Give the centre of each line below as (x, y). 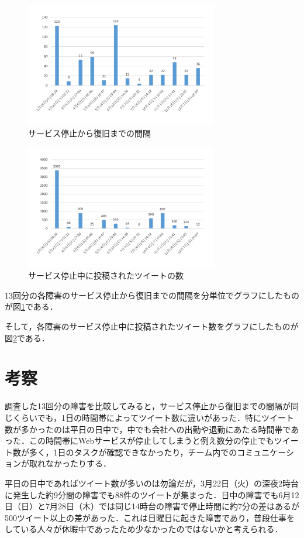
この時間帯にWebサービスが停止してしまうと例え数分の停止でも (151, 441)
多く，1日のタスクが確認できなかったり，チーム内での (133, 452)
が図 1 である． (31, 306)
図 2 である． (27, 337)
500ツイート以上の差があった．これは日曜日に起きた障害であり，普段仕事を (150, 517)
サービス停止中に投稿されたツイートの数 (106, 275)
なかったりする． (78, 463)
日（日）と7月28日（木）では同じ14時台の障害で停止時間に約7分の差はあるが (152, 506)
